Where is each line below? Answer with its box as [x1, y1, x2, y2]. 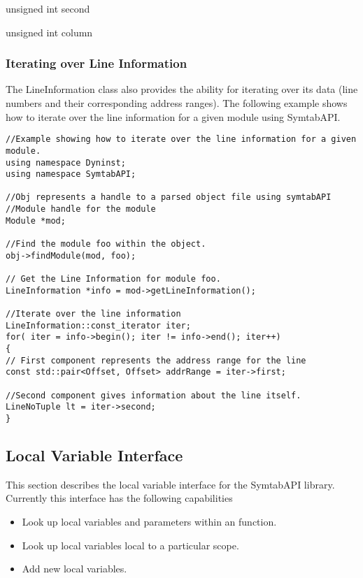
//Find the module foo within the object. [6, 239, 206, 250]
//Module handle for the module [6, 204, 156, 215]
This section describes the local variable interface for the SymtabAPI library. [6, 477, 335, 491]
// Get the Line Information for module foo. [6, 274, 221, 284]
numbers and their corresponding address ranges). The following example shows [6, 96, 348, 110]
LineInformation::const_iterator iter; [6, 320, 191, 331]
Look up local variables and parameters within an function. [22, 514, 277, 528]
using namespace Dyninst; [6, 157, 126, 168]
